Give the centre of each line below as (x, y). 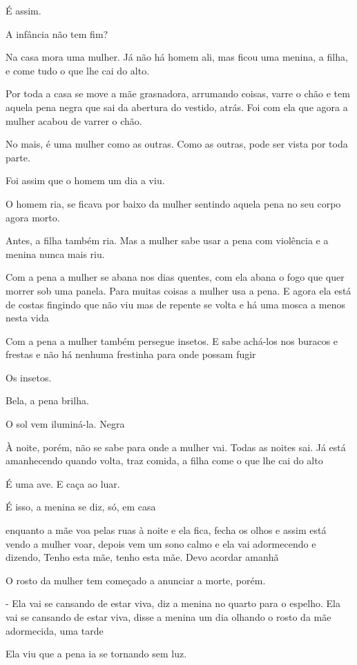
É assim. (23, 10)
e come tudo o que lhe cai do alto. (78, 70)
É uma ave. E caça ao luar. (63, 483)
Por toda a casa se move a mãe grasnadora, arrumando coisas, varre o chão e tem (178, 93)
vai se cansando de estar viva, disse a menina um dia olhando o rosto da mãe (168, 617)
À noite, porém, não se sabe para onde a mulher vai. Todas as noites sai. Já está (176, 447)
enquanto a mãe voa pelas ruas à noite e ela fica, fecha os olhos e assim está (166, 530)
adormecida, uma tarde (55, 630)
